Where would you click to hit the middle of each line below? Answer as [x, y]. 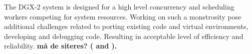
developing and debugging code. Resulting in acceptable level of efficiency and [124, 36]
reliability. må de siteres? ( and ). [61, 46]
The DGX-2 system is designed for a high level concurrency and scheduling [119, 6]
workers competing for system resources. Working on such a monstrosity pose [123, 16]
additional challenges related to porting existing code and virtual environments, [126, 26]
